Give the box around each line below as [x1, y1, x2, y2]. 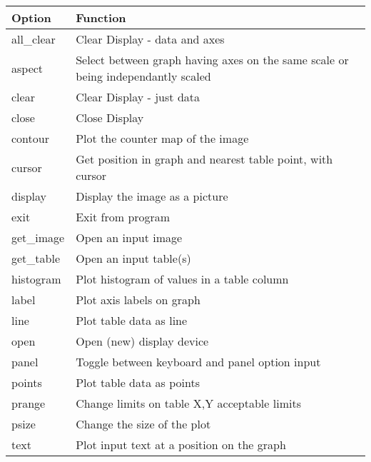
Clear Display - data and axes [76, 31, 225, 47]
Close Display [76, 109, 144, 126]
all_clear [11, 31, 56, 47]
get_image [11, 229, 65, 246]
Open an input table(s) [76, 250, 191, 266]
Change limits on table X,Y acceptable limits [76, 395, 301, 411]
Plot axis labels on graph [76, 291, 200, 308]
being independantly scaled [76, 68, 211, 84]
